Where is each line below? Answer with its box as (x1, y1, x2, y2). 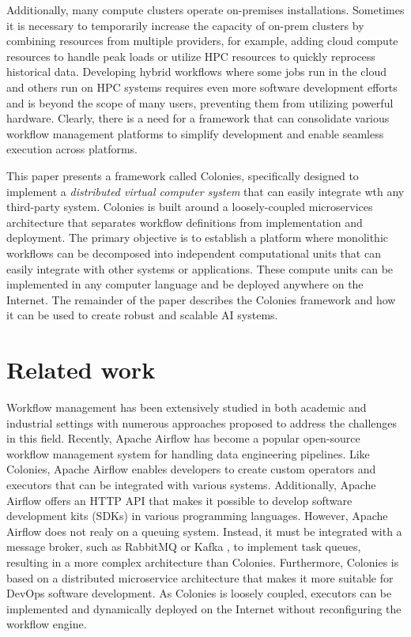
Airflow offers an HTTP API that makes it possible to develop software (6, 492, 353, 508)
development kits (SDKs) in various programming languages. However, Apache (6, 507, 388, 524)
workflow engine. (6, 616, 87, 632)
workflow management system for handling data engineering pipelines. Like (6, 445, 370, 462)
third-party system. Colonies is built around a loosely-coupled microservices (6, 198, 373, 215)
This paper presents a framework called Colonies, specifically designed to (6, 167, 359, 183)
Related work (6, 353, 156, 386)
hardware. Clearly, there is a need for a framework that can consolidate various (6, 110, 390, 126)
